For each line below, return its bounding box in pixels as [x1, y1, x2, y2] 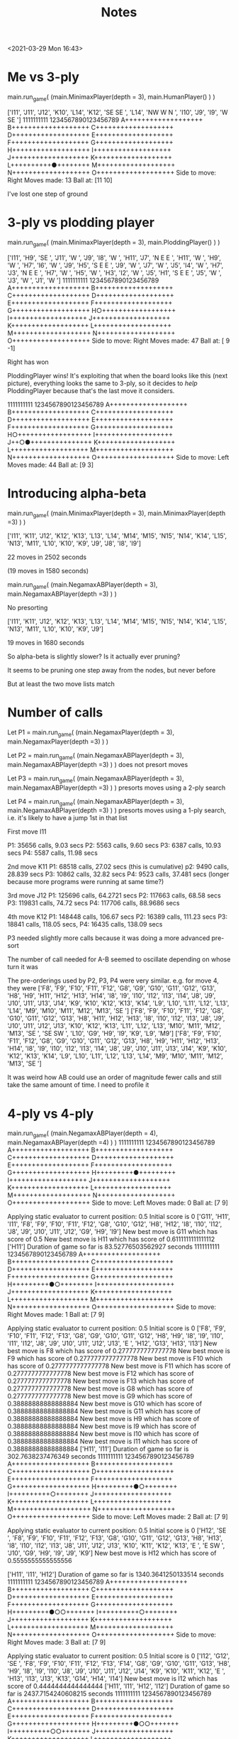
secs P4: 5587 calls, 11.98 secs [7, 849, 98, 857]
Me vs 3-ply [7, 69, 80, 85]
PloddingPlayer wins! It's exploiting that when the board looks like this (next [7, 371, 228, 380]
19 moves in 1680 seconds [7, 639, 85, 647]
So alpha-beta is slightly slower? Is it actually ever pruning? [7, 652, 181, 661]
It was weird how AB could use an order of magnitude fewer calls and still [7, 1073, 222, 1082]
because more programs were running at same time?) [7, 878, 164, 886]
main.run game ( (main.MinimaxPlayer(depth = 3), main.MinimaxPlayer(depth [7, 509, 226, 519]
